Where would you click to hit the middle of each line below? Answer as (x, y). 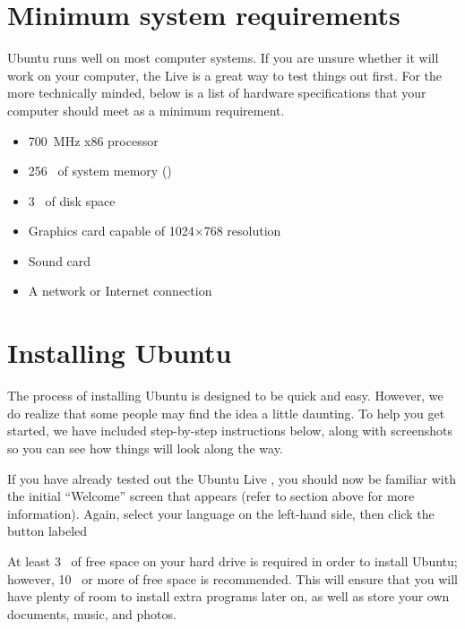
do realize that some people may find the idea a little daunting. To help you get (226, 413)
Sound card (60, 260)
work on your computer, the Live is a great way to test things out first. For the (225, 75)
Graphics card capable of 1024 (111, 231)
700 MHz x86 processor (93, 140)
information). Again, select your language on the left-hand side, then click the (221, 513)
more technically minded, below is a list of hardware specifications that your (217, 93)
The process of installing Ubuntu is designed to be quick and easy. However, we (225, 396)
